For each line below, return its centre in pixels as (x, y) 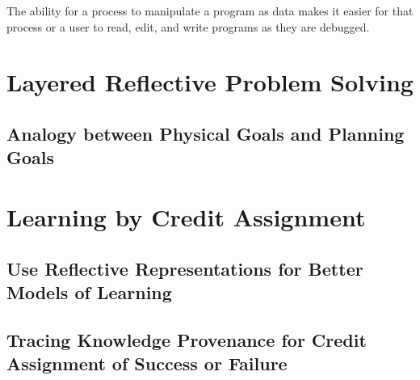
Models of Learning (89, 291)
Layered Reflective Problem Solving (210, 82)
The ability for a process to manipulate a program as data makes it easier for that (210, 11)
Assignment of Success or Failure (147, 363)
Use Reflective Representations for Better (185, 268)
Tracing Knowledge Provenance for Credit (187, 339)
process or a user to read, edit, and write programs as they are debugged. (188, 26)
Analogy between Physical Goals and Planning (206, 133)
